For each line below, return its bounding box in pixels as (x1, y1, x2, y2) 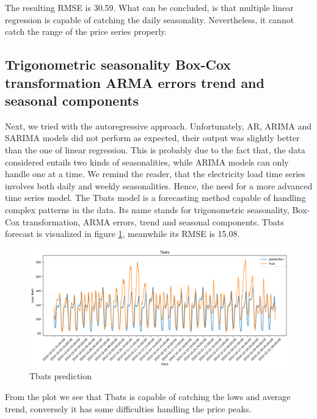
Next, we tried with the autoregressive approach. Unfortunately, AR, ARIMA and (5, 119, 312, 132)
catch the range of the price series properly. (5, 25, 167, 38)
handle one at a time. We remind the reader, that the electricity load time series (5, 167, 305, 180)
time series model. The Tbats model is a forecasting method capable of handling (5, 191, 306, 204)
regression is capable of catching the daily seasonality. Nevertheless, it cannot (5, 13, 294, 26)
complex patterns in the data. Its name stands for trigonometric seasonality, (5, 203, 290, 216)
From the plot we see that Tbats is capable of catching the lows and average (5, 390, 291, 403)
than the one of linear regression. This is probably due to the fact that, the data (5, 143, 305, 156)
